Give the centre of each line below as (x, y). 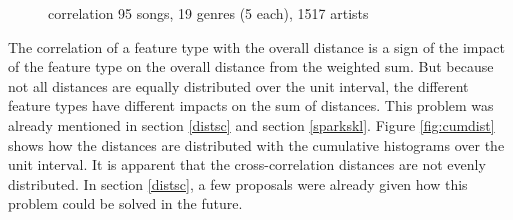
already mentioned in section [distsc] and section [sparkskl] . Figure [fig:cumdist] (251, 124)
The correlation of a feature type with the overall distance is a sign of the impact (256, 46)
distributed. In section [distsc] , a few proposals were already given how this (238, 183)
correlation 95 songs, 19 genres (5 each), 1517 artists (208, 13)
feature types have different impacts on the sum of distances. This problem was (251, 105)
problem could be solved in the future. (125, 203)
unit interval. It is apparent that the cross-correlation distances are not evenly (247, 164)
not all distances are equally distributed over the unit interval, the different (238, 85)
